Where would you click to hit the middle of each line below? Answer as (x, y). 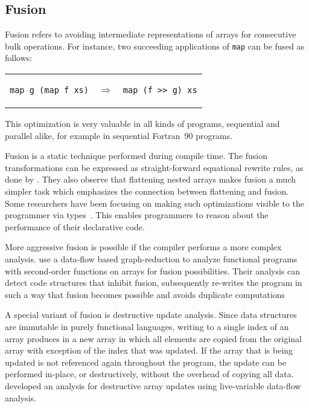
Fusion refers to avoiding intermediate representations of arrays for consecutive (151, 34)
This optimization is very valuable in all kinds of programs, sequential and (142, 124)
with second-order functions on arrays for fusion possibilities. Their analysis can (153, 270)
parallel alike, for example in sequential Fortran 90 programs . (119, 135)
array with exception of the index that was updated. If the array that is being (149, 350)
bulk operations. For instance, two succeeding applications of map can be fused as (155, 46)
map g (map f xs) (49, 90)
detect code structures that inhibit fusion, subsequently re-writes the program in (154, 283)
